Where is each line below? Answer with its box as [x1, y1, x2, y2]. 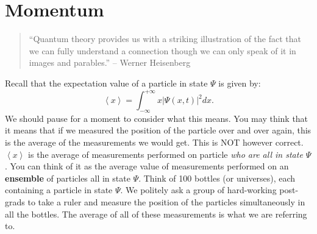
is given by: [218, 76, 261, 89]
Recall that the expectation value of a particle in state [5, 76, 208, 89]
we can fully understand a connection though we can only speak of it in [29, 44, 296, 57]
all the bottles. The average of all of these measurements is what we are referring [5, 207, 307, 220]
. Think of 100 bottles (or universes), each [138, 171, 296, 184]
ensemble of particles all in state [5, 171, 130, 184]
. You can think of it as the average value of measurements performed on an [5, 160, 289, 172]
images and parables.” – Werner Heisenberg [29, 56, 191, 69]
